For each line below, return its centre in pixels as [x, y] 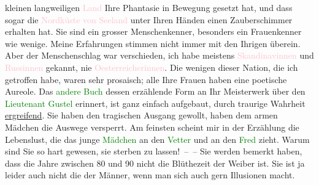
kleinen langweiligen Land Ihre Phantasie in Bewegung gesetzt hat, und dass [149, 7]
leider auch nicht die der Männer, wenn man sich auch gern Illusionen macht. [150, 175]
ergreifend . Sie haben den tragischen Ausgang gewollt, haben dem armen [141, 115]
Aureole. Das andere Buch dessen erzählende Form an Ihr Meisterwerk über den [155, 91]
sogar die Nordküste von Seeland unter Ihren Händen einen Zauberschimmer [149, 19]
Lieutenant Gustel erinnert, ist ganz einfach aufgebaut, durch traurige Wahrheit [155, 103]
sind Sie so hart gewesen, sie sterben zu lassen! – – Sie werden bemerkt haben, [154, 151]
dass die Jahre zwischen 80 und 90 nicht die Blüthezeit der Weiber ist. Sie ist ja [155, 163]
